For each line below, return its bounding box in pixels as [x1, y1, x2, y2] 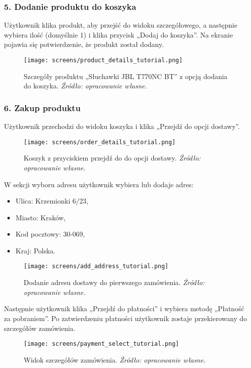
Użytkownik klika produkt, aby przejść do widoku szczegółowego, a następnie [4, 20, 238, 30]
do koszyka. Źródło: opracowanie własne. [24, 81, 147, 91]
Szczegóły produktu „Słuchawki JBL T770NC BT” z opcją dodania [24, 71, 228, 81]
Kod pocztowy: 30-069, [15, 229, 85, 239]
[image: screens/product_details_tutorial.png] [24, 57, 183, 64]
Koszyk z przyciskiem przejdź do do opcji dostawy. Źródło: [24, 153, 201, 163]
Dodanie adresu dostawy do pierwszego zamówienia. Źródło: [24, 277, 205, 287]
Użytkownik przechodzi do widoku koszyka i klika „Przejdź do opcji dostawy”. [4, 121, 240, 131]
